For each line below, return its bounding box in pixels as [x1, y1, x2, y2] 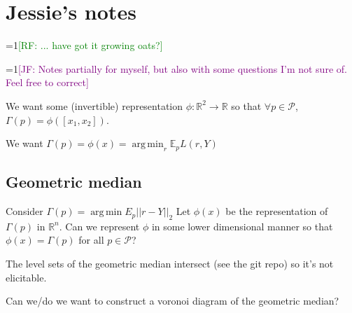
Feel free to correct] [6, 75, 89, 90]
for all [78, 232, 104, 247]
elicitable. [6, 270, 47, 284]
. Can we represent [59, 218, 140, 233]
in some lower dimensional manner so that [151, 218, 333, 233]
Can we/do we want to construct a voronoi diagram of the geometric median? [6, 293, 339, 308]
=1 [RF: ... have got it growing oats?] [6, 38, 163, 53]
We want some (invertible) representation [6, 98, 183, 113]
